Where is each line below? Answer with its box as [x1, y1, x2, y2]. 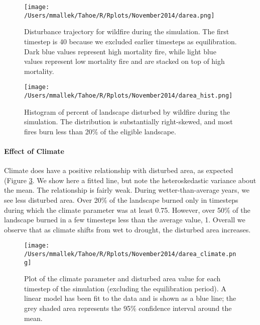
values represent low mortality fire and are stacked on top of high [24, 56, 225, 66]
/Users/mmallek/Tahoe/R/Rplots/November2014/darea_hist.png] [24, 92, 233, 99]
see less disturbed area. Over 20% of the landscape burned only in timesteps [4, 194, 238, 205]
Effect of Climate [4, 145, 64, 156]
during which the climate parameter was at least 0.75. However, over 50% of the [4, 204, 250, 215]
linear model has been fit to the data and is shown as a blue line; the [24, 293, 236, 303]
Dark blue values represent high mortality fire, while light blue [24, 46, 216, 56]
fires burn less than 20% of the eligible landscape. [24, 126, 176, 136]
